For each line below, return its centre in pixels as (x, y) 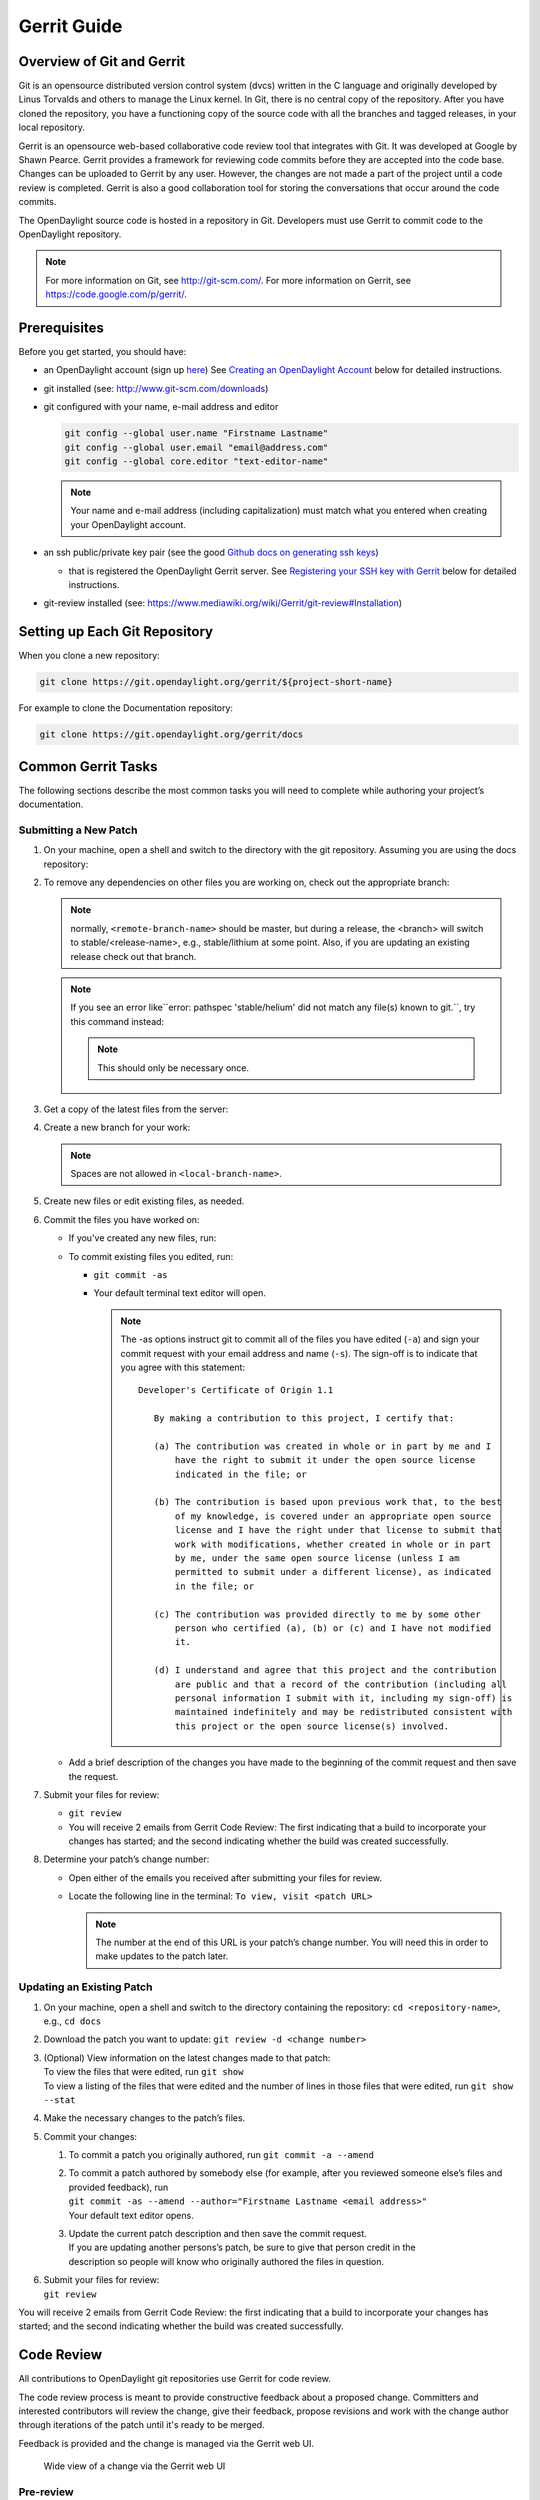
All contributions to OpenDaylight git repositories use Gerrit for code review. (175, 2379)
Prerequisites (61, 327)
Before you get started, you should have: (102, 352)
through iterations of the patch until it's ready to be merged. (141, 2425)
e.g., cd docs (72, 2021)
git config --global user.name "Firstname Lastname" (196, 433)
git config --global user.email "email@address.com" (196, 447)
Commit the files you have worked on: (121, 1219)
